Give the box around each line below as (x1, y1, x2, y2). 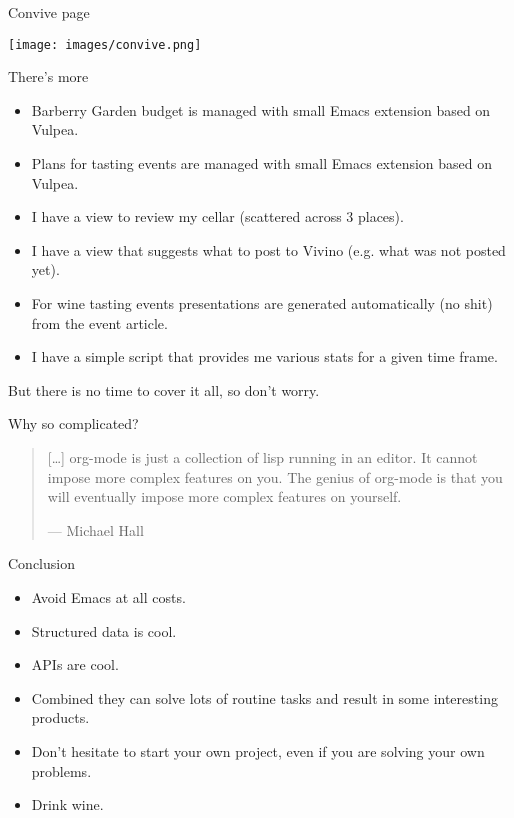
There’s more (8, 66, 89, 87)
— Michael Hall (47, 519, 144, 540)
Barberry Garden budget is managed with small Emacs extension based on (31, 99, 491, 120)
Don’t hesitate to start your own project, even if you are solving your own (31, 740, 485, 761)
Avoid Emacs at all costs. (31, 586, 186, 607)
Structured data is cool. (31, 620, 177, 641)
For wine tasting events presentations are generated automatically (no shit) (31, 293, 493, 313)
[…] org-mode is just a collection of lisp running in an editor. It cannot (47, 446, 478, 467)
